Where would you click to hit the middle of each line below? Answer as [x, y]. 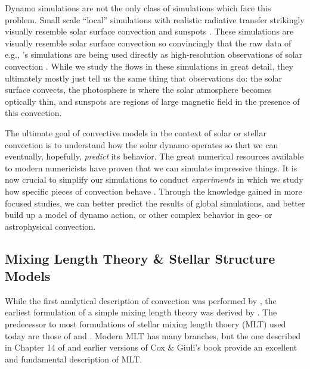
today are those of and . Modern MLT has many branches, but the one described [153, 335]
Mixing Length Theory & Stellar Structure [140, 258]
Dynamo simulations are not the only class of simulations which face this [138, 8]
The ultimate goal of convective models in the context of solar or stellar [136, 132]
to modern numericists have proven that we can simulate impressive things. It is [151, 168]
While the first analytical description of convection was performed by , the [141, 300]
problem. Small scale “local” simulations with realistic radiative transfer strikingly [155, 19]
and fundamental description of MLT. [74, 359]
